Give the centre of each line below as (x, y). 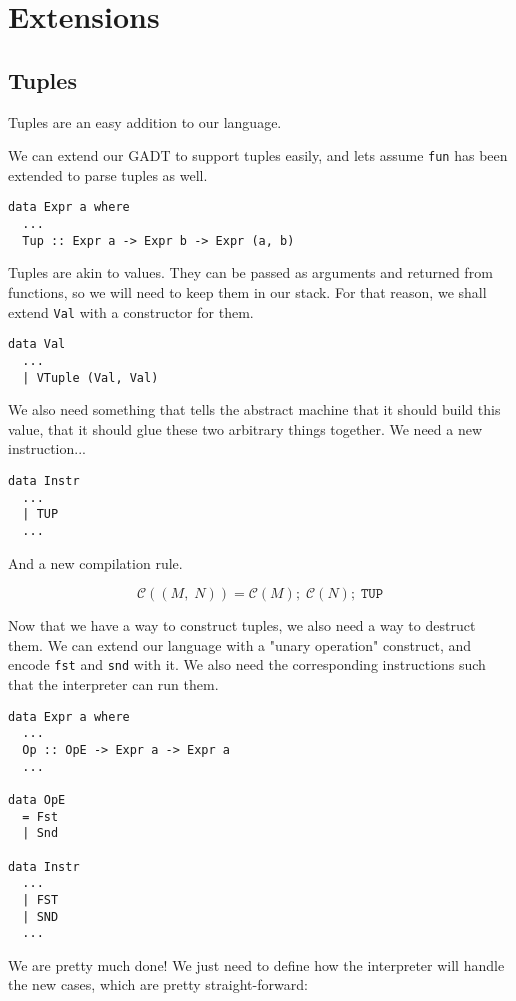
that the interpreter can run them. (113, 684)
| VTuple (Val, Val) (90, 377)
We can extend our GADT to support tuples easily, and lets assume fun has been (258, 155)
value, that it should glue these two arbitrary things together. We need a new (245, 428)
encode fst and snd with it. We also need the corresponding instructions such (247, 664)
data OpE (37, 799)
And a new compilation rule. (95, 562)
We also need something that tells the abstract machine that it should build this (254, 409)
